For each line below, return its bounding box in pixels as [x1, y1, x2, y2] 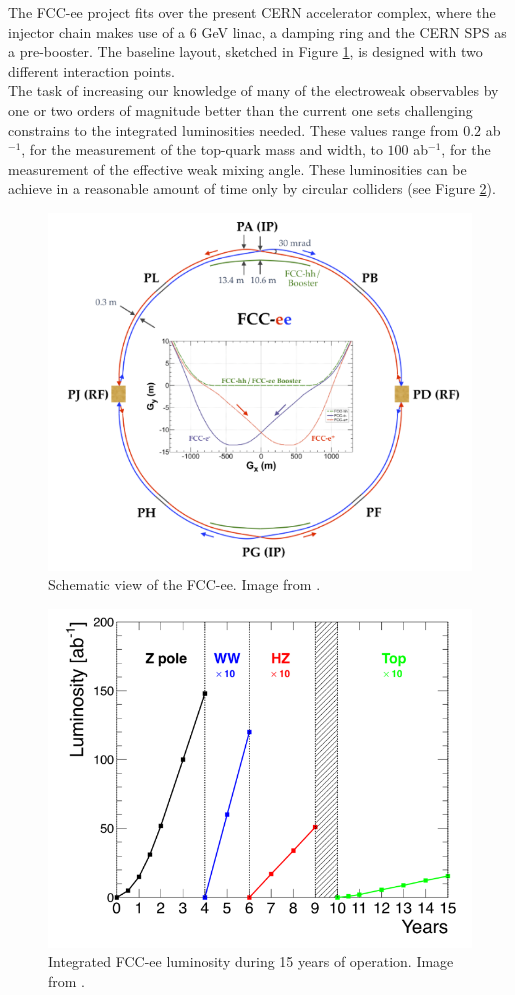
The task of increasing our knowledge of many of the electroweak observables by [8, 80, 499, 101]
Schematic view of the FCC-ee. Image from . [48, 574, 321, 595]
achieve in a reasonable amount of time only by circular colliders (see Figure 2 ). [8, 178, 496, 199]
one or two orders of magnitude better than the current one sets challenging [8, 99, 473, 120]
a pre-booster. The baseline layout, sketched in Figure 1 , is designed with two [8, 41, 483, 62]
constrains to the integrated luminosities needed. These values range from [8, 119, 459, 140]
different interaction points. [8, 60, 176, 81]
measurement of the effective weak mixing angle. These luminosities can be [8, 158, 467, 179]
